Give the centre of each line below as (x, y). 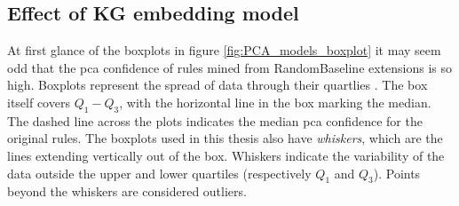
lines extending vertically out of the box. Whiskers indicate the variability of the (226, 155)
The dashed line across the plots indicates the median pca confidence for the (215, 120)
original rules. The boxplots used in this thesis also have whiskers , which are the (225, 138)
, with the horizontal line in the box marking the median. (275, 102)
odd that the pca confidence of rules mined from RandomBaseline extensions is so (230, 67)
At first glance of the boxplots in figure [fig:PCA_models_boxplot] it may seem (224, 50)
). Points (397, 173)
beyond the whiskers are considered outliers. (127, 191)
